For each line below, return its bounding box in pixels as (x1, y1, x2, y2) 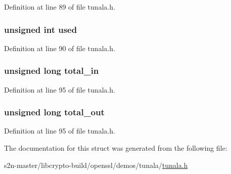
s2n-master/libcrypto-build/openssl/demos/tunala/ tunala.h (4, 159, 188, 170)
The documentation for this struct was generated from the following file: (4, 143, 227, 153)
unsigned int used (4, 23, 77, 35)
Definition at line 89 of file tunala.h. (4, 2, 115, 12)
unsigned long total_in (4, 64, 99, 77)
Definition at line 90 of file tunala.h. (4, 42, 115, 53)
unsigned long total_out (4, 106, 105, 118)
